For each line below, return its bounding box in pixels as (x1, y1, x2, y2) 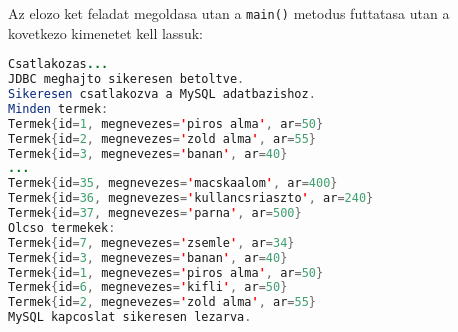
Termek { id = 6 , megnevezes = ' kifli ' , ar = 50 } (8, 280, 288, 295)
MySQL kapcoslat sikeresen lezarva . (8, 310, 252, 325)
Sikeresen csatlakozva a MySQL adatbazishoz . (8, 87, 316, 101)
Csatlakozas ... (8, 57, 109, 72)
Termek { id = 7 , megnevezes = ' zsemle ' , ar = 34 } (8, 235, 295, 250)
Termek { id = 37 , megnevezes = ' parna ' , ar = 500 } (8, 206, 302, 220)
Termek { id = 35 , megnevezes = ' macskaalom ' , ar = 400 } (8, 176, 338, 191)
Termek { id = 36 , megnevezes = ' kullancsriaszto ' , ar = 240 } (8, 191, 374, 206)
